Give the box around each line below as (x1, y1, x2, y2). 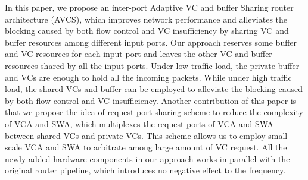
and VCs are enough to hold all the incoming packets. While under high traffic (5, 71, 292, 83)
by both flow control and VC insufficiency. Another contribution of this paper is (5, 94, 297, 106)
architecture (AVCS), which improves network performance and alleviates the (5, 12, 288, 25)
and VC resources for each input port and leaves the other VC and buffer (5, 48, 272, 60)
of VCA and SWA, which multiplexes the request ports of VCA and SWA (5, 117, 274, 130)
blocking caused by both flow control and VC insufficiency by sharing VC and (5, 24, 289, 37)
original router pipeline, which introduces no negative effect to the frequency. (5, 164, 286, 176)
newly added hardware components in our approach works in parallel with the (5, 152, 290, 165)
